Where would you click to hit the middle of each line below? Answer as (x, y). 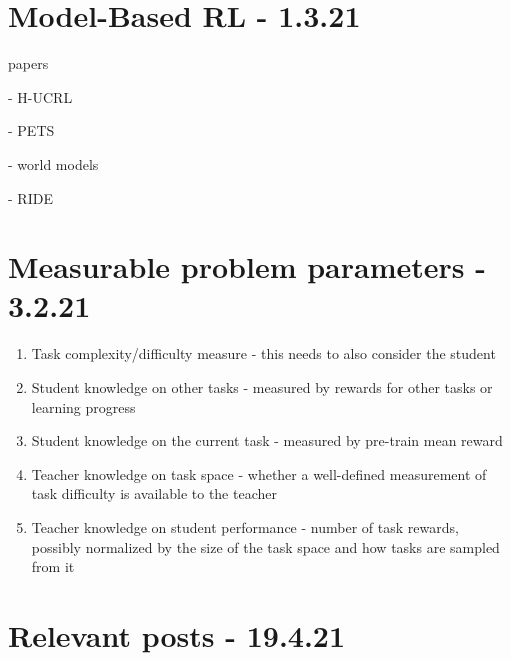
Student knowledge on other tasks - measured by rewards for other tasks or (262, 387)
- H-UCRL (40, 96)
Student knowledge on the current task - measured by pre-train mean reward (267, 440)
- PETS (31, 130)
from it (53, 566)
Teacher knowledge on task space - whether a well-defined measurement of (259, 473)
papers (28, 63)
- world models (53, 163)
